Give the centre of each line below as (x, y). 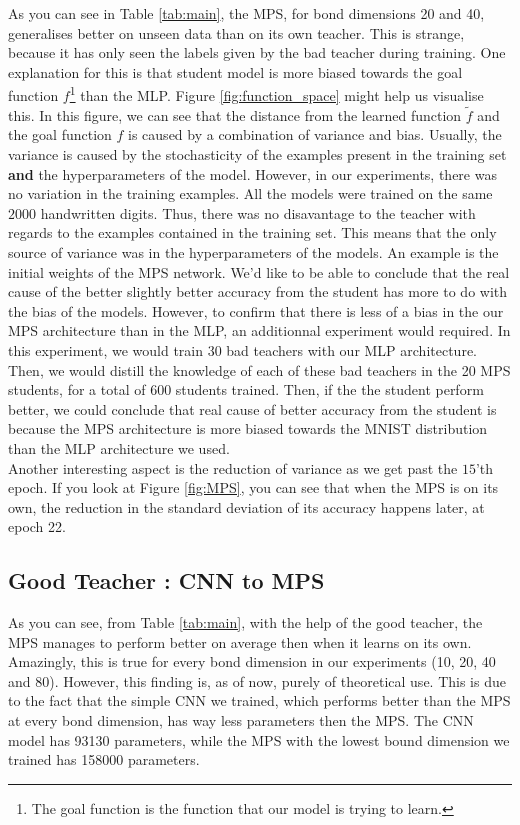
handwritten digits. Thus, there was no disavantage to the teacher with (258, 212)
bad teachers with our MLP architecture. (352, 349)
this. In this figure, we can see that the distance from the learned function (235, 114)
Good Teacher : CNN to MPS (166, 580)
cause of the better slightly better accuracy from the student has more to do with (258, 291)
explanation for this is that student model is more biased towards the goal (235, 71)
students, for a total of (77, 389)
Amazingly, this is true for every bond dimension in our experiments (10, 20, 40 (252, 661)
